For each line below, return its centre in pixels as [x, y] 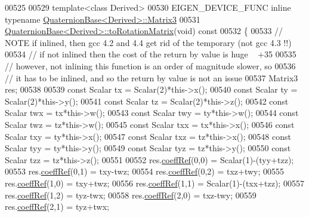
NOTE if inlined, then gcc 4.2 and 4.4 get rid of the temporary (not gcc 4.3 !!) [148, 42]
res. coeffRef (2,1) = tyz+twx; [57, 207]
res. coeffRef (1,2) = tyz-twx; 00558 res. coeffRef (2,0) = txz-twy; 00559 [131, 195]
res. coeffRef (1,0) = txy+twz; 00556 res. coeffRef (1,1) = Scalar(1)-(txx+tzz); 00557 [154, 183]
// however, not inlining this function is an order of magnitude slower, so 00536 [150, 65]
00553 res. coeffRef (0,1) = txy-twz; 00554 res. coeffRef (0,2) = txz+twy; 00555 [145, 171]
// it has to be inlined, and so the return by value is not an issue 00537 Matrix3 [152, 77]
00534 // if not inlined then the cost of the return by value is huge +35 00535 [151, 54]
